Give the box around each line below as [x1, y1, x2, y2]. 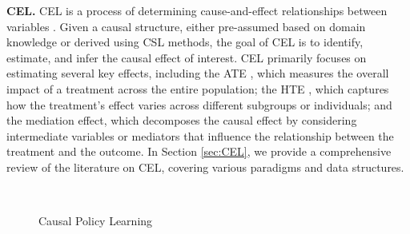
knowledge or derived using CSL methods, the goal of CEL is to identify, [6, 34, 364, 50]
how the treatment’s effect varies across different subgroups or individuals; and [6, 96, 392, 113]
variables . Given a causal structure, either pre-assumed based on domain [6, 18, 366, 34]
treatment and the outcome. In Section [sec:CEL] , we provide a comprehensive [6, 143, 392, 160]
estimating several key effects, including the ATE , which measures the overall [6, 65, 389, 81]
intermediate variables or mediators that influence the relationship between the [6, 127, 394, 144]
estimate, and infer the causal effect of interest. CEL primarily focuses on [6, 49, 367, 65]
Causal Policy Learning [38, 212, 153, 229]
